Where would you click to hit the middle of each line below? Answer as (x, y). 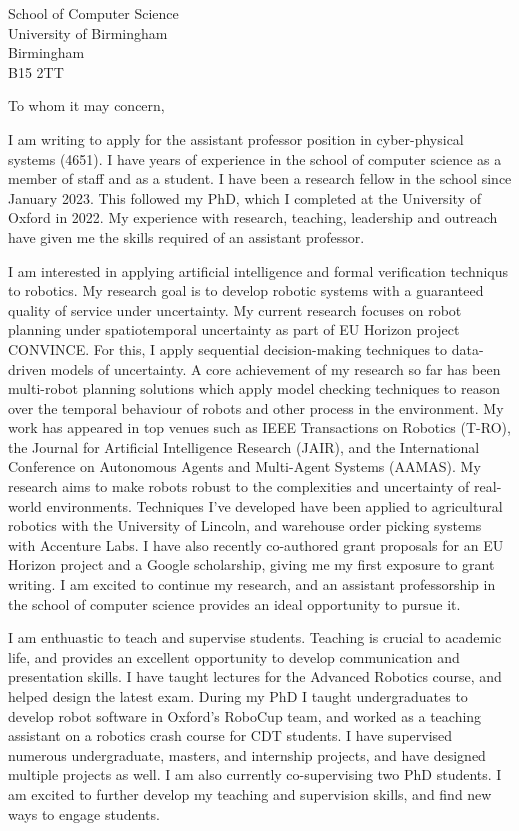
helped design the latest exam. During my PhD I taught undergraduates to (238, 696)
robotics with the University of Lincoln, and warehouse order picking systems (245, 525)
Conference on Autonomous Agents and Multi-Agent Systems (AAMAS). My (244, 466)
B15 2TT (36, 71)
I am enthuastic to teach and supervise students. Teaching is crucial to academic (255, 637)
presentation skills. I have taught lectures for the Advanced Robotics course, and (255, 676)
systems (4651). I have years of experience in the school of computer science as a (255, 158)
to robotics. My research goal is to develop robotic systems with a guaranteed (246, 290)
